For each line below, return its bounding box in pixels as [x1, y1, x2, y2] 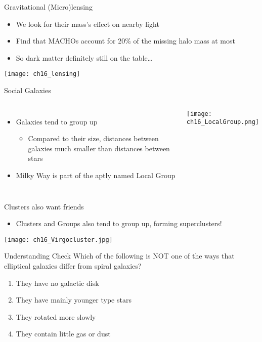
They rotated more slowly [16, 311, 96, 322]
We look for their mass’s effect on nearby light [16, 18, 159, 29]
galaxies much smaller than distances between [28, 143, 170, 153]
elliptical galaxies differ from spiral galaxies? [4, 261, 142, 271]
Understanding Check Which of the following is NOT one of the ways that [4, 250, 235, 261]
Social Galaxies [4, 85, 51, 96]
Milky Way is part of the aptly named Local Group [16, 170, 176, 180]
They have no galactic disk [16, 277, 99, 288]
